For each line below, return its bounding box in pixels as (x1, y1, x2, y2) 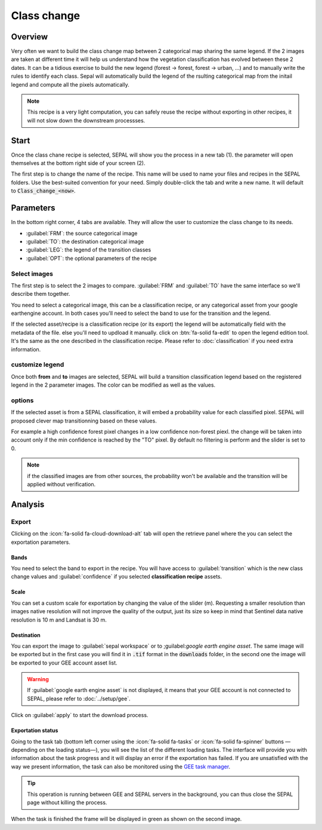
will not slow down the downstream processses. (27, 117, 145, 124)
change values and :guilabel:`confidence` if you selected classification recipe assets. (11, 573, 222, 580)
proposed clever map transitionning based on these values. (11, 417, 157, 424)
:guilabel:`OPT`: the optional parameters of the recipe (26, 255, 157, 262)
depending (11, 746, 38, 754)
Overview (11, 32, 48, 42)
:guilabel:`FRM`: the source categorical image (26, 229, 138, 237)
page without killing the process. (27, 798, 107, 806)
